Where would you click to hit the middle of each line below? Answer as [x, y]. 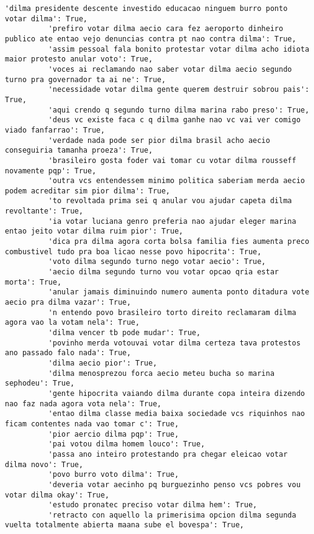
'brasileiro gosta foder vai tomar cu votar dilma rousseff [172, 160]
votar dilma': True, [46, 19]
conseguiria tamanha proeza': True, [79, 151]
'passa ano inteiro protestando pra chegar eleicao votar [168, 454]
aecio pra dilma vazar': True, [68, 303]
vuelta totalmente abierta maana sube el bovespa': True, [125, 525]
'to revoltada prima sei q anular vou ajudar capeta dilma [170, 201]
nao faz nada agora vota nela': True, [83, 404]
